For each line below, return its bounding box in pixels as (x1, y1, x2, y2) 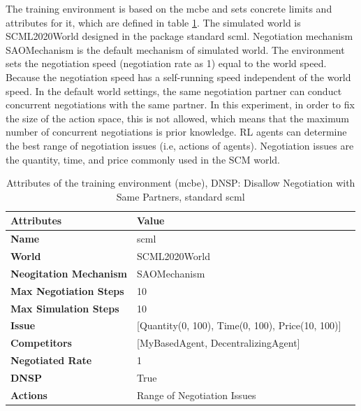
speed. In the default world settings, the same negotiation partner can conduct (6, 83, 342, 98)
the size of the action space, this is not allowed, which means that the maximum (6, 110, 349, 125)
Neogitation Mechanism (10, 266, 128, 280)
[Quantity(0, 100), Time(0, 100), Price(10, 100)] (137, 318, 341, 333)
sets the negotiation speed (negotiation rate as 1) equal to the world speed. (6, 56, 327, 71)
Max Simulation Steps (10, 301, 119, 315)
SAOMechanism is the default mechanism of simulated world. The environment (6, 42, 345, 57)
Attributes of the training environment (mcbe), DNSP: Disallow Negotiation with (6, 175, 355, 190)
